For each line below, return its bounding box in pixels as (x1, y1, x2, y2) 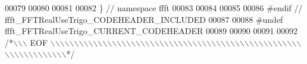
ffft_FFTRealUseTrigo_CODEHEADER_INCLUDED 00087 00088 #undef (5, 13, 283, 25)
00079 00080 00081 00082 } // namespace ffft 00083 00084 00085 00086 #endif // (5, 2, 303, 14)
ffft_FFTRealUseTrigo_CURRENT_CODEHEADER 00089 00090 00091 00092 (5, 25, 298, 37)
